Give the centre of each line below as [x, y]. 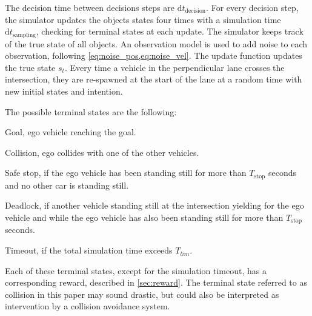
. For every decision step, [252, 7]
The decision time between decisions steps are [90, 7]
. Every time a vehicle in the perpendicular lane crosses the [174, 67]
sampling [24, 35]
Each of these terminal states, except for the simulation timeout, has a [136, 270]
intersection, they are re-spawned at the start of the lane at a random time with [154, 79]
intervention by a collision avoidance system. [88, 306]
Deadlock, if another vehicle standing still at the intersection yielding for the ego [154, 205]
